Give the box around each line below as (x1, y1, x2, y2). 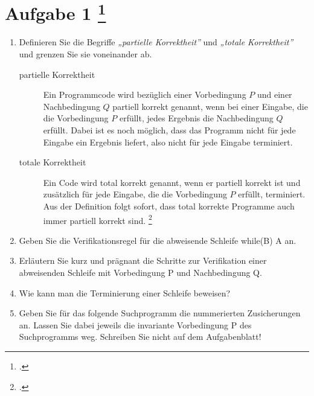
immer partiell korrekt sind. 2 (43, 212, 152, 226)
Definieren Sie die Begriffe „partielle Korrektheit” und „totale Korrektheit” (19, 36, 293, 48)
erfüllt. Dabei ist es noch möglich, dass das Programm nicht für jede (43, 124, 296, 136)
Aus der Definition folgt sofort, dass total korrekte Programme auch (43, 199, 295, 212)
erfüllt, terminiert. (238, 188, 306, 200)
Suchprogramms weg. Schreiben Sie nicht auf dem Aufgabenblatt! (19, 330, 261, 343)
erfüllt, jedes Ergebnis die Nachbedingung (119, 112, 274, 124)
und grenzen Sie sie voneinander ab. (19, 48, 152, 60)
